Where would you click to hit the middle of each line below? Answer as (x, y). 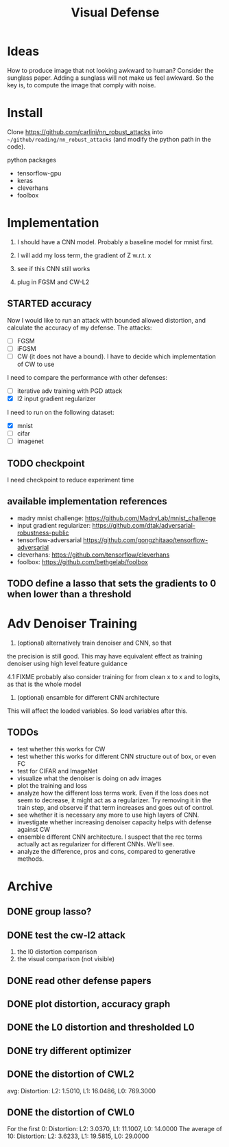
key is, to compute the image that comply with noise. (82, 85)
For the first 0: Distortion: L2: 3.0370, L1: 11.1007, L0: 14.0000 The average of (115, 1129)
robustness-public (43, 533)
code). (16, 147)
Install (25, 113)
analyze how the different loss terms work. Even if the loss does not (113, 793)
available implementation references (87, 501)
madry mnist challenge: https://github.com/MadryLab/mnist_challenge (116, 518)
